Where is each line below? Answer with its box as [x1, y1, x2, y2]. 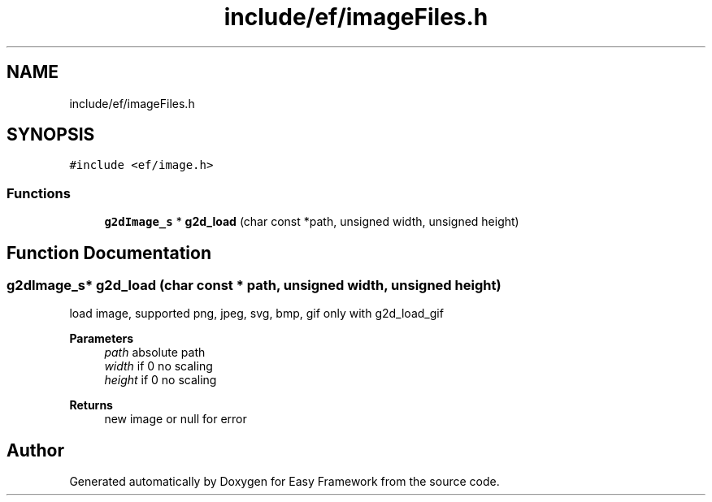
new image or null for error [104, 412, 247, 426]
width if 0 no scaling [104, 359, 213, 374]
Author [7, 439, 64, 461]
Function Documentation [7, 242, 211, 263]
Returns [69, 398, 113, 413]
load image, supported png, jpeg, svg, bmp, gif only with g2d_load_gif [69, 306, 444, 321]
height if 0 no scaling [104, 373, 217, 387]
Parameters [69, 331, 134, 346]
